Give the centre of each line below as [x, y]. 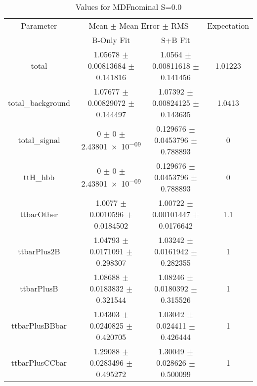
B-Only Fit [111, 40]
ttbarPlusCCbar [39, 362]
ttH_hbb [39, 177]
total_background [39, 103]
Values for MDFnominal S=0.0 [128, 7]
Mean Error [140, 25]
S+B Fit [176, 40]
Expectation [228, 25]
